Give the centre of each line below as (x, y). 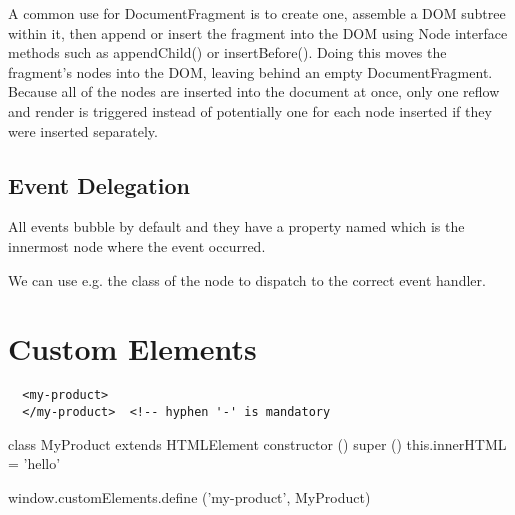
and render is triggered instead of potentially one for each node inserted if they (250, 110)
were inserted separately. (83, 130)
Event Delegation (99, 184)
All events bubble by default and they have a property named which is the (236, 226)
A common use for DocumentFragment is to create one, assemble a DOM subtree (257, 13)
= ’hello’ (34, 463)
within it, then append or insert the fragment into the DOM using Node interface (258, 32)
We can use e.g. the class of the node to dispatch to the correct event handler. (247, 279)
